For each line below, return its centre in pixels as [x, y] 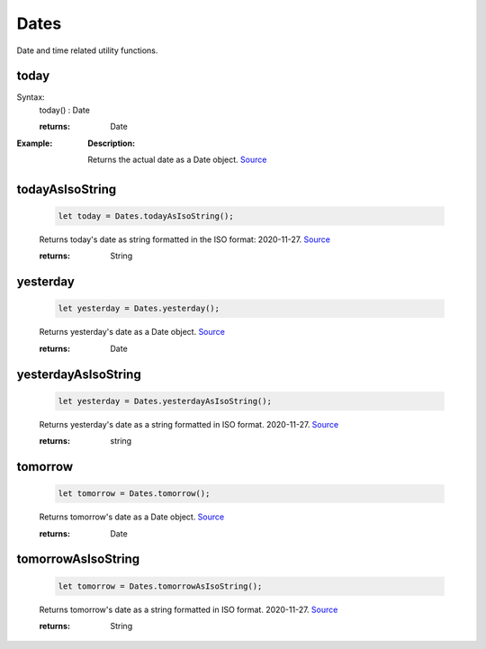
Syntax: [31, 97]
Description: [111, 143]
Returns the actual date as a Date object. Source [177, 160]
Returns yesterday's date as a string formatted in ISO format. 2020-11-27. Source [189, 424]
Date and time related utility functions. [87, 50]
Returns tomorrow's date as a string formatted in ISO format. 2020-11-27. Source [189, 609]
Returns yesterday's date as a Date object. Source [132, 332]
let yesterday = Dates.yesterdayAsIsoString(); [165, 401]
